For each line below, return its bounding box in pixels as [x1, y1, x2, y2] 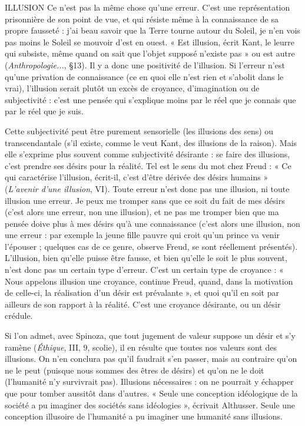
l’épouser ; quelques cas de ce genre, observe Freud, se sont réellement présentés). [5, 240, 298, 252]
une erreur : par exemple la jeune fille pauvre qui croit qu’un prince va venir [5, 229, 280, 241]
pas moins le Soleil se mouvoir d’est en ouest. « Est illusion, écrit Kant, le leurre [5, 35, 295, 48]
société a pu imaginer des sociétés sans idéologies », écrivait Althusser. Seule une [5, 398, 296, 411]
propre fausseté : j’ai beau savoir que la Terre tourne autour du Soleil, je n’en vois [5, 24, 300, 37]
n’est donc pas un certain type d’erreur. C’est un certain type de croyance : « [5, 263, 284, 276]
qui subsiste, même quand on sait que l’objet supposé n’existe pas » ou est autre [5, 47, 295, 60]
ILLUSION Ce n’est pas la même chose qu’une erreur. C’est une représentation [5, 1, 290, 13]
